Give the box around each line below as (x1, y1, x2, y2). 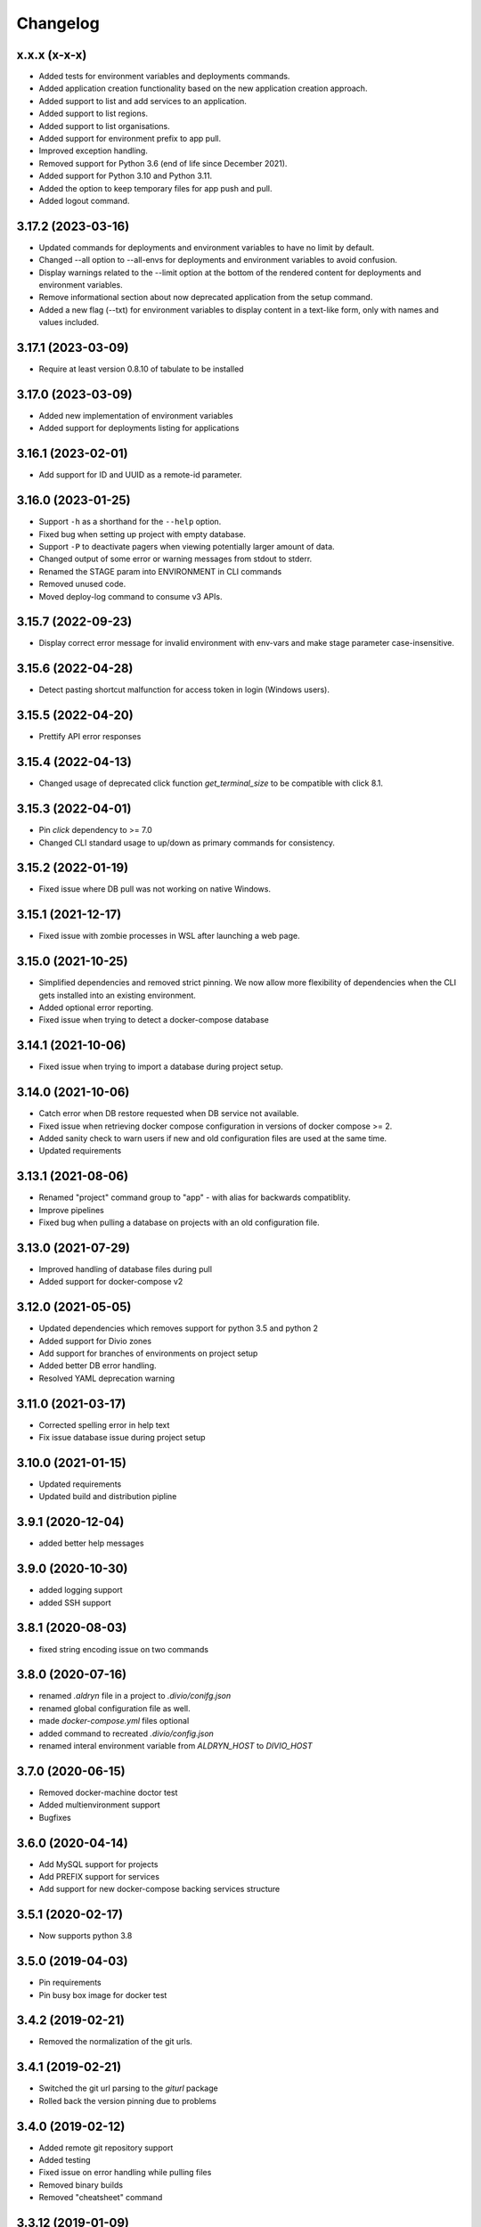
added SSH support (38, 1597, 111, 1608)
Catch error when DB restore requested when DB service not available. (38, 1108, 299, 1119)
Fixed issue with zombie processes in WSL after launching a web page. (38, 931, 300, 942)
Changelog (16, 13, 100, 33)
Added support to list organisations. (38, 120, 171, 131)
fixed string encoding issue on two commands (38, 1644, 209, 1654)
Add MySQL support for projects (38, 1858, 159, 1870)
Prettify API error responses (38, 731, 142, 742)
